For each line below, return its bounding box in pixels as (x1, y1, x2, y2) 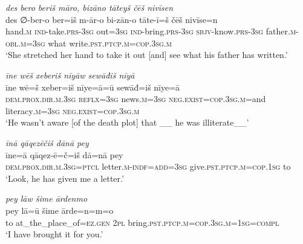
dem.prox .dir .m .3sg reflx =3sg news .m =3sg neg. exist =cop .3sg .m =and (5, 92, 266, 105)
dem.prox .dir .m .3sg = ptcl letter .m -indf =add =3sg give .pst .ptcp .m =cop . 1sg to (5, 160, 291, 173)
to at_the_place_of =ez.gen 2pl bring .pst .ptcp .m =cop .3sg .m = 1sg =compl (5, 216, 279, 228)
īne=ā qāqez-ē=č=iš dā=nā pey (5, 148, 123, 161)
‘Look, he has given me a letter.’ (5, 172, 124, 184)
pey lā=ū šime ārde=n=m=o (5, 204, 114, 216)
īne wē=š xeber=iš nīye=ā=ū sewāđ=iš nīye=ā (5, 80, 180, 93)
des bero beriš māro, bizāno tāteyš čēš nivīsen (5, 1, 174, 13)
